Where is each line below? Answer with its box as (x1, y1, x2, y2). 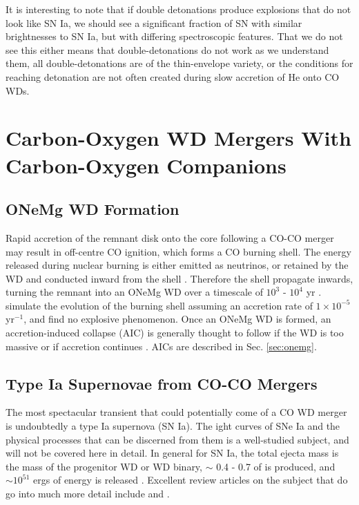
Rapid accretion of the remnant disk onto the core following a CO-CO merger (6, 230, 334, 245)
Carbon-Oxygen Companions (6, 151, 287, 179)
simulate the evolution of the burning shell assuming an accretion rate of (6, 298, 313, 312)
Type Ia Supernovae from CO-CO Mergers (6, 372, 318, 394)
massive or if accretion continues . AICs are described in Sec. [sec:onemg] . (6, 339, 317, 353)
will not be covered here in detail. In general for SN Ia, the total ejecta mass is (6, 446, 339, 460)
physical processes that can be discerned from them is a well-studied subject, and (6, 432, 349, 446)
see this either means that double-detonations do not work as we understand (6, 42, 329, 57)
